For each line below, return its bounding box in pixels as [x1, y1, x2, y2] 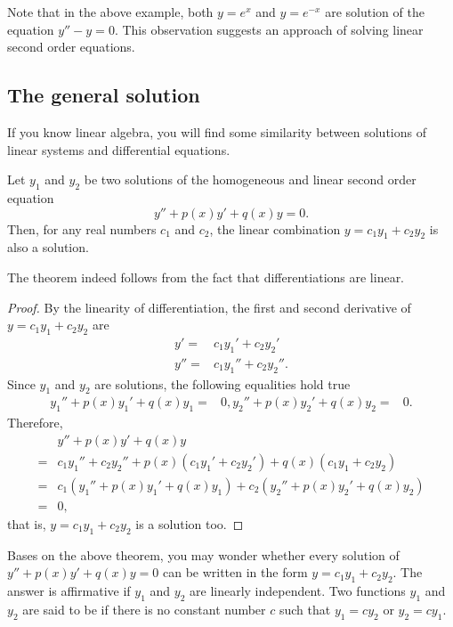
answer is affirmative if [7, 582, 131, 600]
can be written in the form [162, 563, 308, 582]
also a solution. [7, 238, 89, 256]
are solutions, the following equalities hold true [94, 374, 351, 393]
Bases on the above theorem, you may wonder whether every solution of [7, 545, 400, 564]
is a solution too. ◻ [135, 514, 244, 533]
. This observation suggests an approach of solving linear [114, 20, 424, 38]
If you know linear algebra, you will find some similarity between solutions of [7, 122, 426, 141]
